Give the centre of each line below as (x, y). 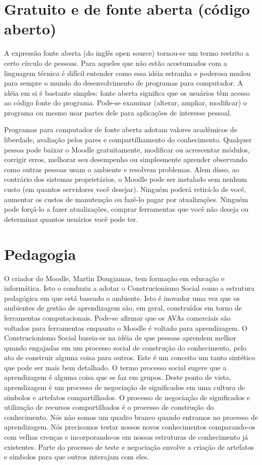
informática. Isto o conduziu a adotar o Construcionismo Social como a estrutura (129, 288)
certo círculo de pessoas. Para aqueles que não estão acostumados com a (116, 63)
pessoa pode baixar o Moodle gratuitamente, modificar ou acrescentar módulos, (127, 149)
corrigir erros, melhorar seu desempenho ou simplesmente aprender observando (126, 159)
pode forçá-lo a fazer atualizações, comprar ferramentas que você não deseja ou (126, 209)
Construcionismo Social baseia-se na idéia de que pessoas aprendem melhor (120, 338)
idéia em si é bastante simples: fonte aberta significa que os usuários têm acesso (127, 92)
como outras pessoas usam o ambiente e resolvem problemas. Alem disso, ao (122, 169)
